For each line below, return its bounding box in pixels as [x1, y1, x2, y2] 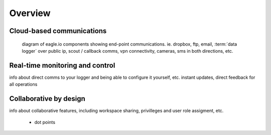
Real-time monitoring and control [9, 61, 115, 70]
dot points [34, 119, 55, 125]
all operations [9, 81, 38, 87]
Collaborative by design [9, 94, 85, 103]
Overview [9, 8, 51, 19]
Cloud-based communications [9, 27, 107, 35]
